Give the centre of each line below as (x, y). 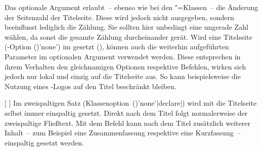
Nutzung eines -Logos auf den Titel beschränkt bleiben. (91, 86)
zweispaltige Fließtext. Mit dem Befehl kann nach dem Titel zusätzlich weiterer (127, 123)
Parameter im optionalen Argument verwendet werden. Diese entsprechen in (123, 56)
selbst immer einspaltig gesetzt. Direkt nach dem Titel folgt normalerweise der (126, 112)
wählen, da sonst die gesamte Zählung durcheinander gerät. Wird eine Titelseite (128, 36)
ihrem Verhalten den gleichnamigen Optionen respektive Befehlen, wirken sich (125, 66)
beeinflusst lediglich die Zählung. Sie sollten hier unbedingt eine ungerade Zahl (126, 27)
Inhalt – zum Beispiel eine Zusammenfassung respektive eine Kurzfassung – (123, 133)
